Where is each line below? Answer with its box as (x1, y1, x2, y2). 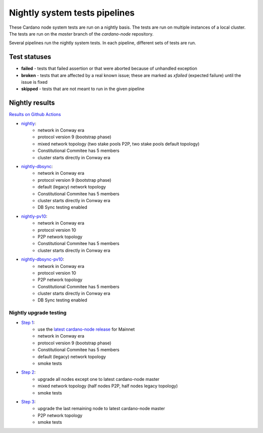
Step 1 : (21, 320, 35, 325)
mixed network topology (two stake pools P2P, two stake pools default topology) (38, 141, 200, 147)
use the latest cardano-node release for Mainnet (38, 326, 135, 332)
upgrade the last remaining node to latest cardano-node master (38, 406, 165, 412)
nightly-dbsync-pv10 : (21, 256, 64, 263)
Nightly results (9, 99, 55, 107)
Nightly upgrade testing (9, 309, 67, 316)
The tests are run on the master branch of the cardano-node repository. (9, 31, 153, 37)
